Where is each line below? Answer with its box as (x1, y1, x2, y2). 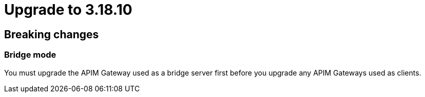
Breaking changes (4, 28, 99, 41)
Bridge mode (4, 50, 56, 60)
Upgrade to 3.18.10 (4, 1, 132, 18)
